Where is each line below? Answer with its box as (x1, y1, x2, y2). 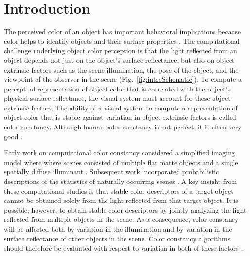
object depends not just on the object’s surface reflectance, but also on (4, 55, 214, 65)
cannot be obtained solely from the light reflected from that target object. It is (4, 195, 238, 205)
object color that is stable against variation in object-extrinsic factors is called (4, 112, 236, 122)
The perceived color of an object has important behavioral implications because (4, 26, 241, 37)
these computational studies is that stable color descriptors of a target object (4, 185, 233, 196)
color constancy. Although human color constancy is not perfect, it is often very (4, 122, 242, 132)
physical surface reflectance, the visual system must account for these (4, 93, 210, 103)
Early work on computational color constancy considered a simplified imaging (4, 147, 235, 158)
